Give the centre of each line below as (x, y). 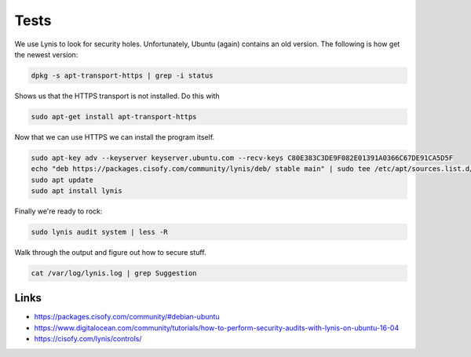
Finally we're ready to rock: (58, 211)
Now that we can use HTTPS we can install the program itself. (115, 137)
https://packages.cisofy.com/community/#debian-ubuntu (127, 317)
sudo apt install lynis (77, 191)
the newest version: (46, 54)
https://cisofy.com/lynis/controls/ (88, 339)
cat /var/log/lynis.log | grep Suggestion (114, 273)
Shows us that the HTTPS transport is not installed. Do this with (117, 96)
